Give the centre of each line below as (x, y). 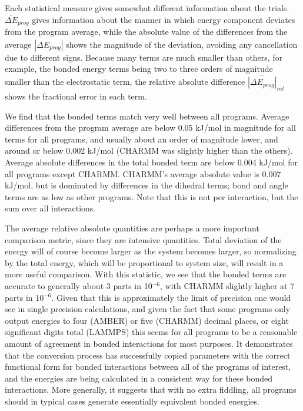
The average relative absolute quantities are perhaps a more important (132, 228)
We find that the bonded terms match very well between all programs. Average (147, 116)
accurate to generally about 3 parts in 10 (79, 285)
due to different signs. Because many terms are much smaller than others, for (144, 57)
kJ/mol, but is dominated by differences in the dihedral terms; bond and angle (146, 185)
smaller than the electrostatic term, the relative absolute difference (125, 82)
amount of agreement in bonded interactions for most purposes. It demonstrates (149, 343)
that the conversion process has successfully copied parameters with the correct (148, 355)
